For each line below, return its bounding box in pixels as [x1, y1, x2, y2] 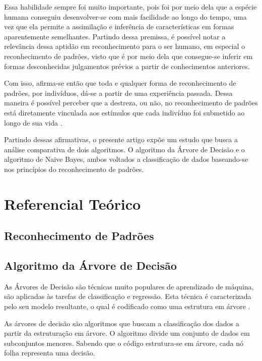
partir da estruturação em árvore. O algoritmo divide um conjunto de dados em [4, 328, 250, 338]
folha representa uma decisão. [4, 347, 95, 358]
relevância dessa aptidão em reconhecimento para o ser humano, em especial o [4, 41, 245, 51]
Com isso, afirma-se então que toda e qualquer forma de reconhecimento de [4, 78, 236, 88]
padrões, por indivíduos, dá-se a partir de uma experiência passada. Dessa [4, 87, 233, 98]
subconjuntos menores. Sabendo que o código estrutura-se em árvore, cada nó [4, 337, 244, 348]
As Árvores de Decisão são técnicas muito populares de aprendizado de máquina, [4, 281, 254, 291]
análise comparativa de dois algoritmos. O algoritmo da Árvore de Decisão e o [4, 144, 245, 154]
